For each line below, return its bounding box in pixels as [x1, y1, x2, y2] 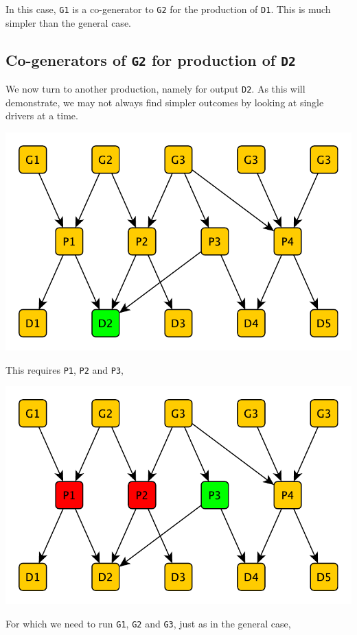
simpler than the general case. [5, 15, 131, 29]
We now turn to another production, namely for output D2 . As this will [5, 82, 306, 96]
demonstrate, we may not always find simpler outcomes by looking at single [5, 95, 324, 109]
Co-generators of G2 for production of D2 [5, 49, 296, 70]
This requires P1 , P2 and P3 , [5, 362, 124, 376]
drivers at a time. [5, 108, 78, 123]
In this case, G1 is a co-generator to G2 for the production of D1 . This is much [5, 2, 331, 16]
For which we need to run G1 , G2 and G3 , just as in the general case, [5, 616, 291, 631]
